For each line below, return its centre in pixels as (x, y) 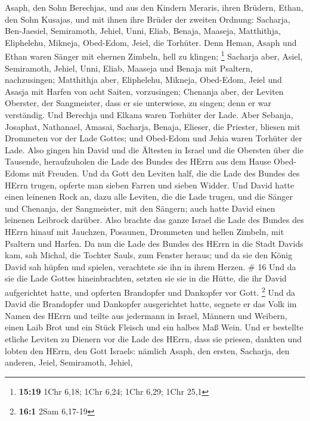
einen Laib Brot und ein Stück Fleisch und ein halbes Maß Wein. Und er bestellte (154, 327)
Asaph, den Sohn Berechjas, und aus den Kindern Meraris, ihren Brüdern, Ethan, (154, 7)
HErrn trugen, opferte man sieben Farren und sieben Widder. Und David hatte (150, 185)
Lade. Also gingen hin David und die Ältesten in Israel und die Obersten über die (154, 149)
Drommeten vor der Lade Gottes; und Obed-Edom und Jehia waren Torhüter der (154, 138)
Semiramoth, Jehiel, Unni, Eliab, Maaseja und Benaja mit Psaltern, (129, 68)
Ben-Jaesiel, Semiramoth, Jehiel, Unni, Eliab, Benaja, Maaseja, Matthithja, (143, 31)
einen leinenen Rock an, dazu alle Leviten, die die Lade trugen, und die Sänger (149, 196)
